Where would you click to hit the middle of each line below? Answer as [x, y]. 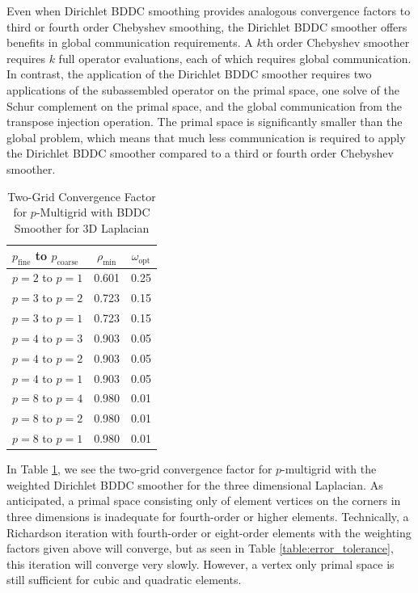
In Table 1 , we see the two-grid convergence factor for [139, 469]
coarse [68, 263]
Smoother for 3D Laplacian [82, 227]
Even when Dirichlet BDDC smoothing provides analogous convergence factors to [209, 11]
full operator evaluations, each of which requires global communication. [235, 58]
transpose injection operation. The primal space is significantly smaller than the [205, 122]
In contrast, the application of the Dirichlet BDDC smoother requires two [189, 74]
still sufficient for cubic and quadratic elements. [124, 580]
